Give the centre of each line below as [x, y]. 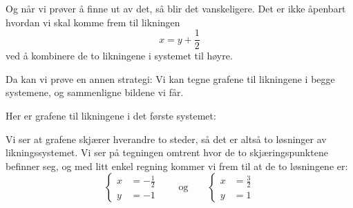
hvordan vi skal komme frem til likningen [93, 22]
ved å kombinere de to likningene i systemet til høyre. [119, 56]
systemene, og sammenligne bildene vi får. [95, 92]
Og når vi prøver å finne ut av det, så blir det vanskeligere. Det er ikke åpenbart [176, 8]
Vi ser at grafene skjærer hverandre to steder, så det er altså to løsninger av [166, 139]
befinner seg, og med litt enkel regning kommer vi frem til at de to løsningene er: [177, 166]
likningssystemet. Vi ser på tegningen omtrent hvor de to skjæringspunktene [167, 152]
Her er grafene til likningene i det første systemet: [111, 116]
